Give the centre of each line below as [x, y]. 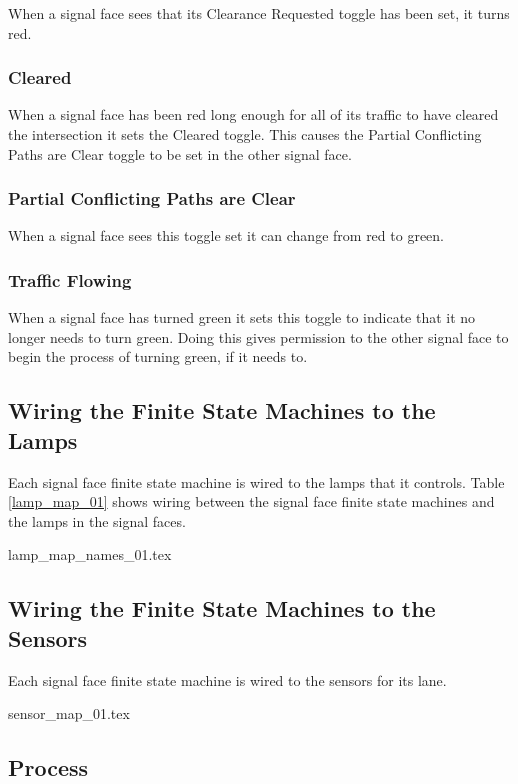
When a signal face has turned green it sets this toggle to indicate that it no [242, 317]
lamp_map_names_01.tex [90, 554]
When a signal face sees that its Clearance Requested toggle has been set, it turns [259, 13]
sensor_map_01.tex [69, 713]
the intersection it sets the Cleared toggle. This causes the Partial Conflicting [245, 134]
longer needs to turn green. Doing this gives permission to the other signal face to [258, 336]
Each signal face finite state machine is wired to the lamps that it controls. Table [256, 481]
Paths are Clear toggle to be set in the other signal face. [180, 153]
